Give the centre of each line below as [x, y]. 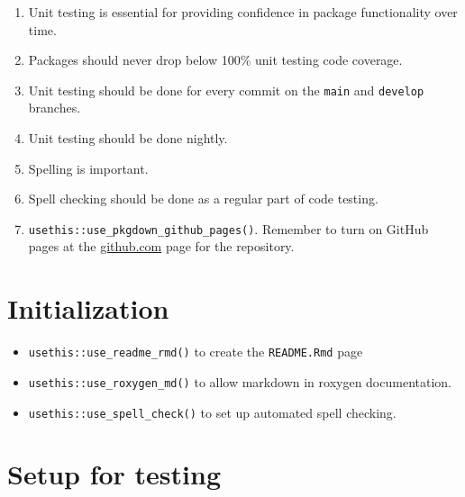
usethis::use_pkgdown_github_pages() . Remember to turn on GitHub [228, 228]
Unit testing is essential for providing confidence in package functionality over [243, 12]
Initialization [88, 308]
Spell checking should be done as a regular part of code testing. [203, 199]
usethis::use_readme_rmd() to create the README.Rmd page [196, 352]
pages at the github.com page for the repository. [161, 246]
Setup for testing [114, 474]
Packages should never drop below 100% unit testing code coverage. [215, 60]
